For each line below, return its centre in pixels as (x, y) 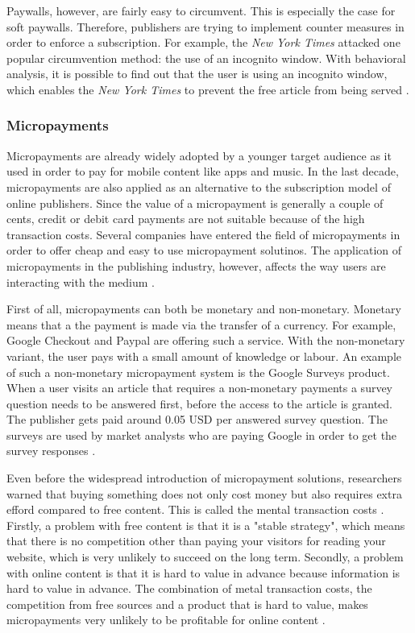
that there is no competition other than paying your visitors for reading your (196, 541)
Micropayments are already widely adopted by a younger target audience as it (199, 155)
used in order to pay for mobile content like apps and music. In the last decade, (203, 171)
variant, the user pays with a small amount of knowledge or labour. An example (204, 356)
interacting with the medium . (81, 281)
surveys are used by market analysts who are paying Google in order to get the (202, 434)
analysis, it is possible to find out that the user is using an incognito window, (197, 74)
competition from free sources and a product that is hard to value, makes (187, 604)
